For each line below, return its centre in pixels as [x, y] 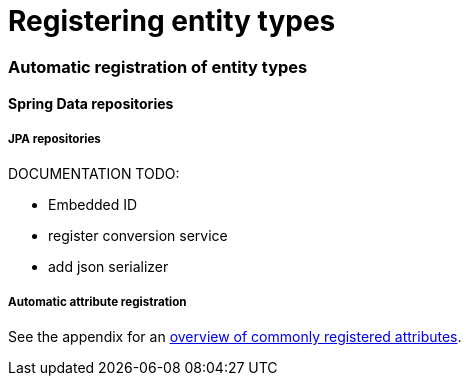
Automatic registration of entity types [158, 66]
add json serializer [108, 267]
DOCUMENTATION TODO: [94, 174]
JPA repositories [54, 138]
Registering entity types [172, 21]
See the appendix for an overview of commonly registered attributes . [235, 336]
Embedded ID [93, 205]
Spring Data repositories [91, 104]
